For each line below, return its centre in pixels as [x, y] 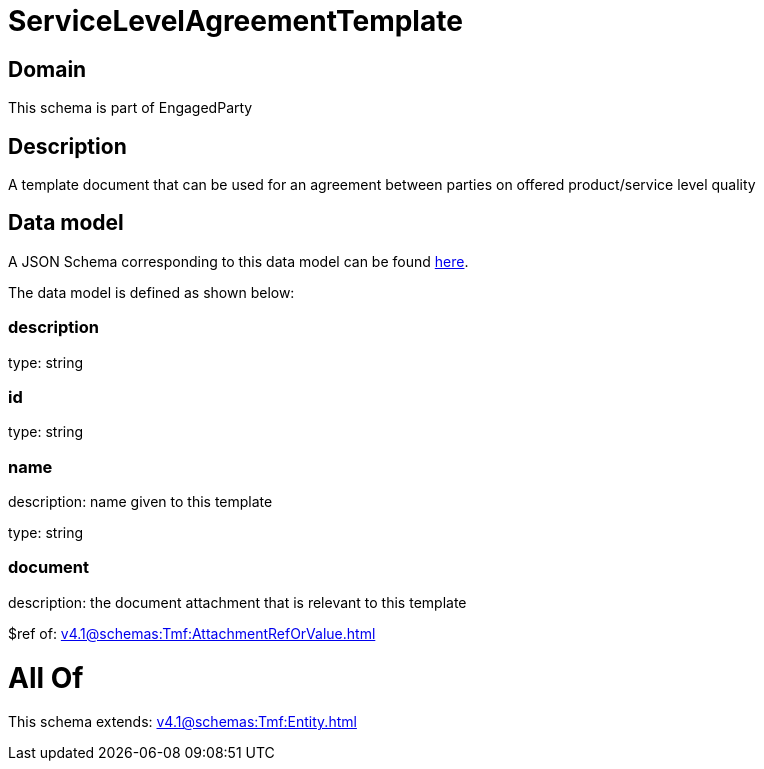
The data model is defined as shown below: [151, 292]
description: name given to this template [140, 502]
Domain [47, 69]
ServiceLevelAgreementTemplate [235, 21]
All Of [46, 677]
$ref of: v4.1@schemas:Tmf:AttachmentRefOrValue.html [192, 633]
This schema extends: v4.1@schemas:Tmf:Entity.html [182, 722]
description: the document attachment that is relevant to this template [237, 602]
